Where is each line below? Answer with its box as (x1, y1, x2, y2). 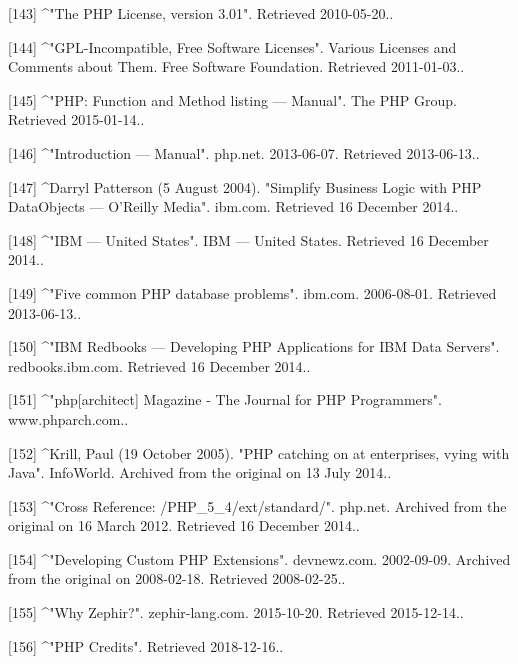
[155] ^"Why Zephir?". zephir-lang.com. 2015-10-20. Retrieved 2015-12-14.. (8, 602, 464, 623)
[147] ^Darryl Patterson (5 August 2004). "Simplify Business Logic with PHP (8, 176, 482, 197)
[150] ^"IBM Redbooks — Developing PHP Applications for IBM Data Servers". (8, 336, 500, 357)
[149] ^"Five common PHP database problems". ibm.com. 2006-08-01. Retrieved (8, 282, 497, 303)
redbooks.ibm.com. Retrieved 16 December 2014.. (8, 355, 311, 376)
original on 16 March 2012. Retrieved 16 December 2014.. (8, 515, 360, 536)
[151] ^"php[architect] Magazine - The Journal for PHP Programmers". (8, 389, 442, 410)
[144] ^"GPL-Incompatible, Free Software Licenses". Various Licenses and (8, 36, 457, 57)
